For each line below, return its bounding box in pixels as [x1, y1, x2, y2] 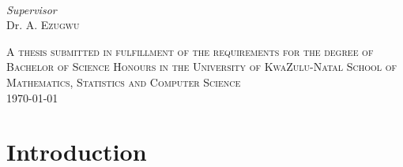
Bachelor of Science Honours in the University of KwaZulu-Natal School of [6, 58, 397, 75]
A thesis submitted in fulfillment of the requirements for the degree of [6, 43, 374, 59]
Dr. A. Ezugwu [6, 17, 80, 33]
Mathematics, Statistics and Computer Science [6, 73, 241, 90]
